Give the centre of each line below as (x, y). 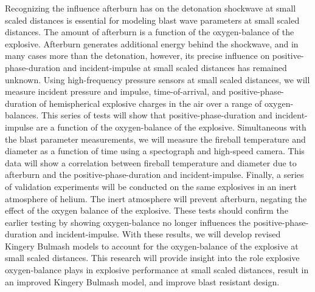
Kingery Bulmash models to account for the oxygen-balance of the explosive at (152, 246)
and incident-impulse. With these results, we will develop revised (160, 234)
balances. (22, 115)
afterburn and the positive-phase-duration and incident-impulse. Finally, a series (154, 175)
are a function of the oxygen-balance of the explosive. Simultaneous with (171, 127)
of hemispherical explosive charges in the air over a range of (151, 103)
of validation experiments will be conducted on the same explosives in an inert (151, 186)
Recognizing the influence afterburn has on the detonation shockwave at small (151, 8)
